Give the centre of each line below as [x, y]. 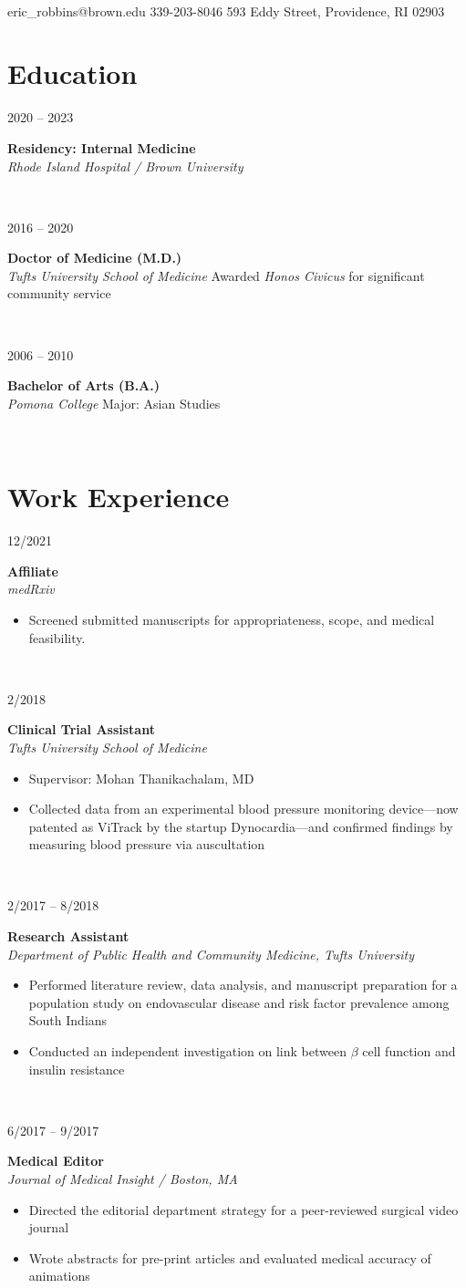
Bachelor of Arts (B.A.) [83, 385]
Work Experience [119, 497]
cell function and [409, 1051]
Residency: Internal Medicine [102, 147]
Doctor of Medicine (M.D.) [95, 258]
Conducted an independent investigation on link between [187, 1051]
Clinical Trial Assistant [81, 729]
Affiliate [33, 571]
